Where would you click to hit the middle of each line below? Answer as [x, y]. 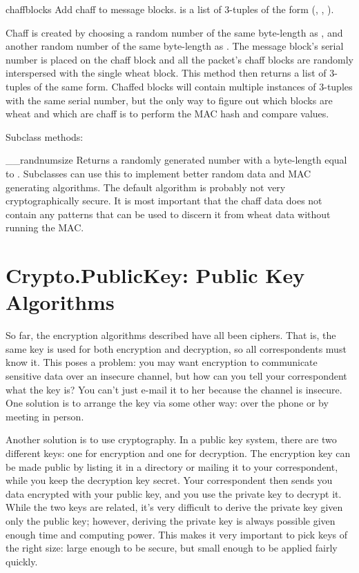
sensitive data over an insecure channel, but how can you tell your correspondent [176, 376]
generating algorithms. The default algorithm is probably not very [146, 187]
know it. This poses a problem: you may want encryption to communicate [162, 362]
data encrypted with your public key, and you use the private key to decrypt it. [174, 493]
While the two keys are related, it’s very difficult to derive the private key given [174, 507]
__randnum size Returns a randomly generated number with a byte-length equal [176, 160]
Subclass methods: [45, 136]
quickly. [22, 561]
